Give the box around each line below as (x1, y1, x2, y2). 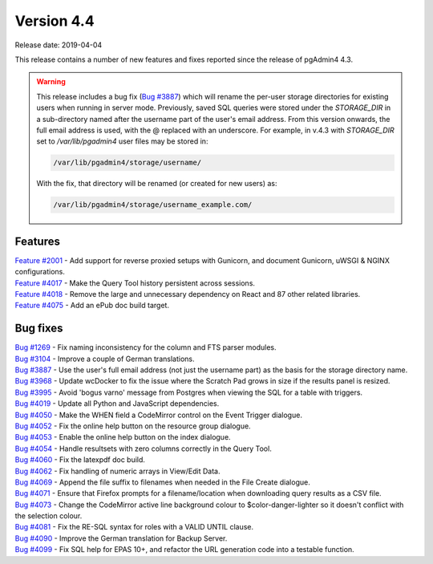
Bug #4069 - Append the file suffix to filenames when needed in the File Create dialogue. (14, 477, 310, 487)
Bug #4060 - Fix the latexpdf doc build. (14, 455, 146, 465)
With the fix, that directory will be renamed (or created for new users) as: (36, 179, 277, 189)
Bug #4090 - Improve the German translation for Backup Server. (14, 534, 228, 543)
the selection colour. (14, 511, 83, 521)
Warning (36, 77, 66, 87)
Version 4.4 (14, 12, 95, 30)
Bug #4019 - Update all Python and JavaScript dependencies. (14, 399, 220, 408)
